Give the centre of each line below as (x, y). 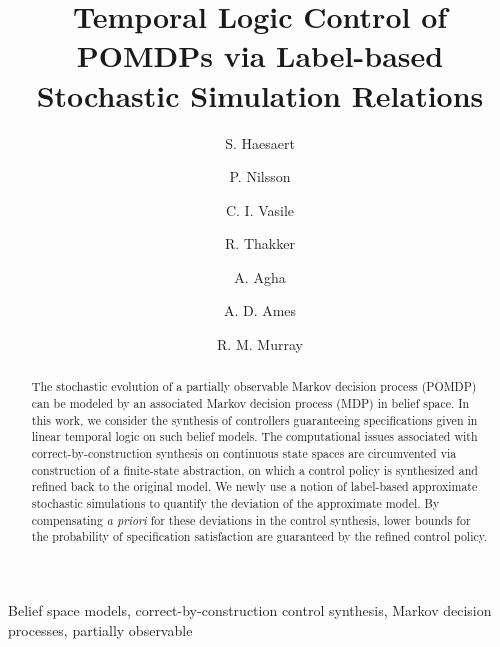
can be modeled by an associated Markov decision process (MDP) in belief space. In (250, 403)
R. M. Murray (260, 344)
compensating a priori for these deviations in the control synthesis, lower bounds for (251, 519)
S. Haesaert (260, 142)
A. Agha (260, 276)
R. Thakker (260, 243)
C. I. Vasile (260, 209)
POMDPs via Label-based (260, 55)
